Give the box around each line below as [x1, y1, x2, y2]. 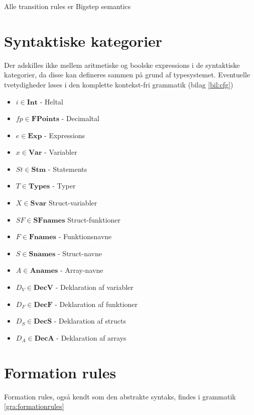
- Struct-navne [58, 248, 102, 258]
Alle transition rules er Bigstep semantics [4, 1, 131, 11]
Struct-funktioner [67, 214, 121, 225]
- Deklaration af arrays [56, 332, 126, 343]
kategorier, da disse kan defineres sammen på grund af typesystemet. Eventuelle [4, 69, 250, 80]
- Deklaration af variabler [55, 282, 134, 292]
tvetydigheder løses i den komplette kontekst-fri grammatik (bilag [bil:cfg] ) [4, 79, 233, 89]
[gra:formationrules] [4, 401, 64, 411]
